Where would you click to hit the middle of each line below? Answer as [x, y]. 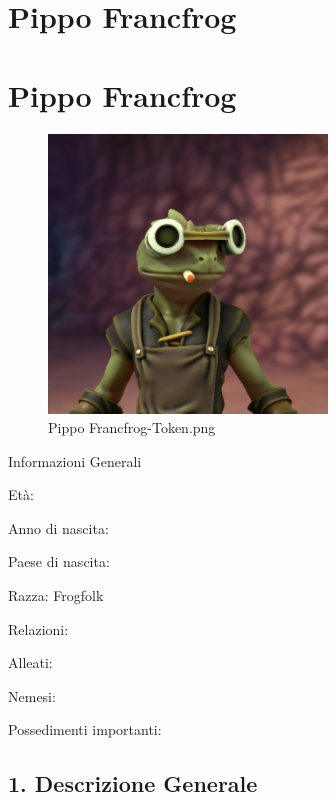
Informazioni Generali [75, 460]
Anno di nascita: [58, 527]
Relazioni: [38, 628]
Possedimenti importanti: [85, 729]
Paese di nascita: [59, 561]
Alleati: [30, 662]
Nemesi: [32, 695]
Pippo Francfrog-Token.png [132, 427]
